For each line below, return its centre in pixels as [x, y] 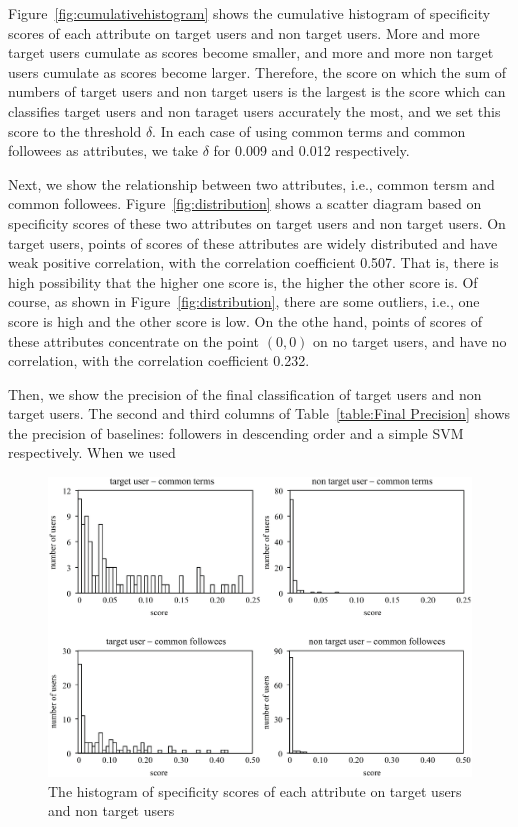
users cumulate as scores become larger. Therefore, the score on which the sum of [257, 71]
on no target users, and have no [410, 340]
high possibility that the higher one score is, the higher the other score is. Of [243, 281]
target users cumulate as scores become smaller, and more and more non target [251, 52]
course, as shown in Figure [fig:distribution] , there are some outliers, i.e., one [244, 301]
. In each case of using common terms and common [309, 130]
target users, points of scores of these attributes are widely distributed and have [253, 242]
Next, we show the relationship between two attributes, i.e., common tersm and [251, 183]
